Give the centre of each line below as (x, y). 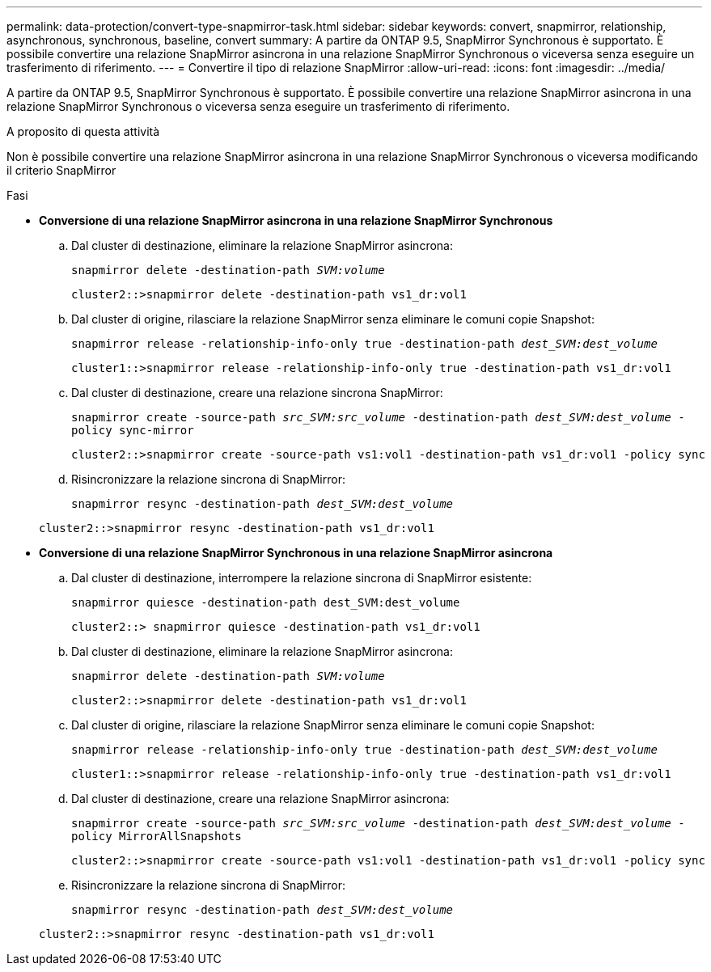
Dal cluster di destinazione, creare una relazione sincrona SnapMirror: (257, 393)
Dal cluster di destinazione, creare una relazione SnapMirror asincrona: (260, 799)
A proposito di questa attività (83, 131)
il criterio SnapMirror (61, 170)
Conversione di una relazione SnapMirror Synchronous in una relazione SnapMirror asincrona (296, 553)
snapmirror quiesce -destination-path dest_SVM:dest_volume (266, 602)
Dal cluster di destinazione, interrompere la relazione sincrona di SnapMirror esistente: (302, 578)
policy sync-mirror (133, 430)
